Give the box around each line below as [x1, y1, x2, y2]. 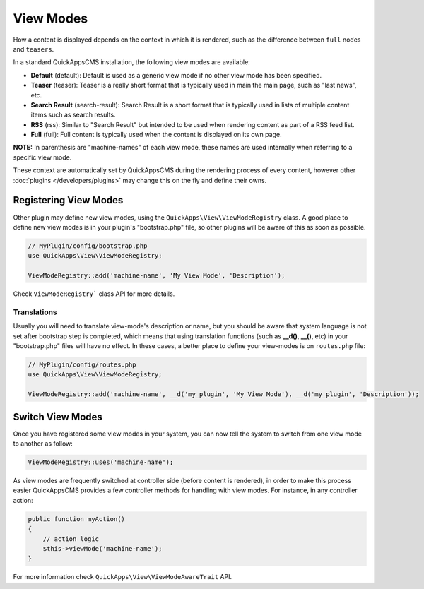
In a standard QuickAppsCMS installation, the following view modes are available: [13, 58, 250, 66]
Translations [13, 307, 58, 317]
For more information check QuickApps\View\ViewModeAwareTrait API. [13, 573, 232, 581]
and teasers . [13, 44, 54, 53]
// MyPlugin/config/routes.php [28, 360, 137, 369]
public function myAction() [28, 515, 125, 523]
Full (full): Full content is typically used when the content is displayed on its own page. [30, 131, 282, 139]
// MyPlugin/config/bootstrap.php [28, 242, 148, 250]
